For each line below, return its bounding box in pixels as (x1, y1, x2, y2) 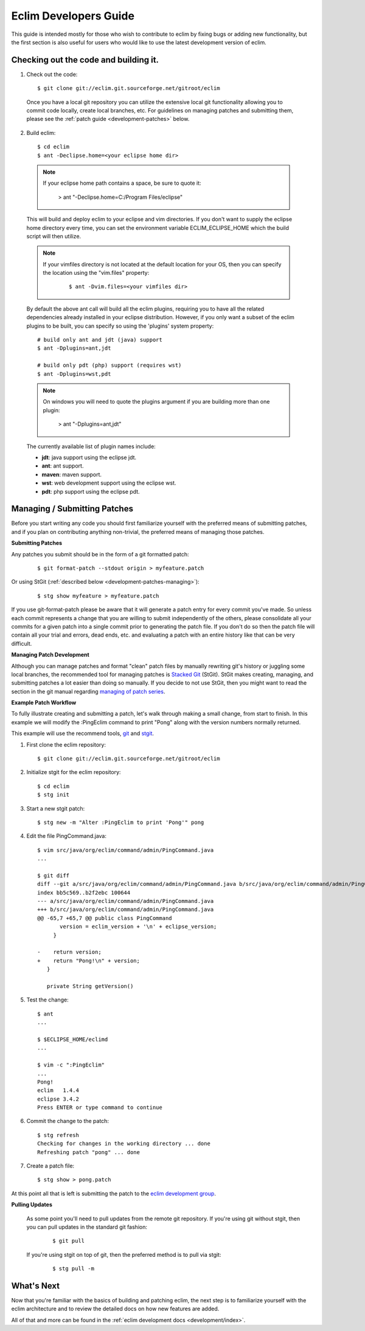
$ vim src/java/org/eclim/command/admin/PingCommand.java (37, 846, 214, 854)
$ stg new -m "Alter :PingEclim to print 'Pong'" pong (37, 818, 204, 826)
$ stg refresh (37, 1132, 79, 1138)
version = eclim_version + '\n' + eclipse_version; (60, 923, 217, 930)
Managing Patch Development (11, 651, 89, 659)
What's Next (11, 1281, 60, 1291)
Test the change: (26, 996, 69, 1003)
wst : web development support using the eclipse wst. (41, 479, 176, 486)
